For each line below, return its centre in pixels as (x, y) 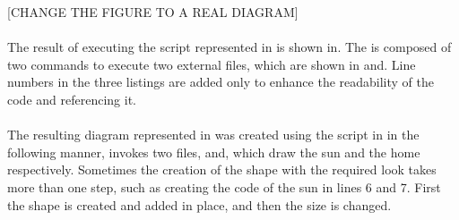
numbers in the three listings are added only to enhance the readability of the (221, 82)
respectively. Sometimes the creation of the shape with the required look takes (222, 169)
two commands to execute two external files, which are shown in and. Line (212, 64)
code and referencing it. (72, 99)
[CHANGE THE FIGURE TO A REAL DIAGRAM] (153, 12)
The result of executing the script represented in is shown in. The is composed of (229, 47)
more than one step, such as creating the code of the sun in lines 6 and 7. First (224, 186)
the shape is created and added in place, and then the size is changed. (199, 204)
